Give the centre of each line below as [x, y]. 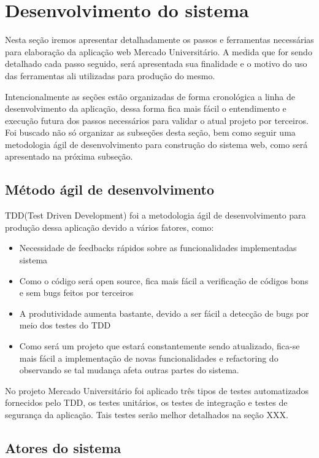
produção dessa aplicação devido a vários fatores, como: [110, 227]
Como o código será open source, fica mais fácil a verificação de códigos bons [164, 280]
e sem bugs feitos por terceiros [76, 293]
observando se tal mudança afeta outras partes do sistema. [129, 370]
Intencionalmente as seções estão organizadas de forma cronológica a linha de [150, 96]
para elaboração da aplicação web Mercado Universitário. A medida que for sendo [159, 51]
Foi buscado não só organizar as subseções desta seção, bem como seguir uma [150, 132]
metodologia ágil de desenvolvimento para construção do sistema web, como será [156, 144]
